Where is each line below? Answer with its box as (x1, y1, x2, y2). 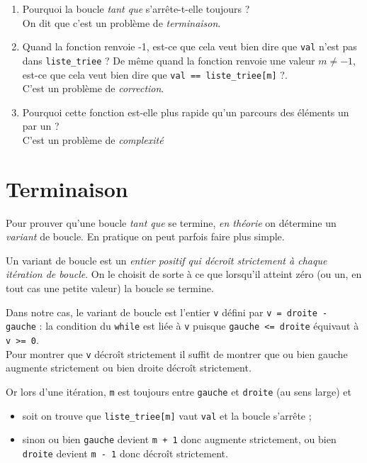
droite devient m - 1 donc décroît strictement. (22, 445, 228, 460)
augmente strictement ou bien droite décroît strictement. (6, 360, 252, 375)
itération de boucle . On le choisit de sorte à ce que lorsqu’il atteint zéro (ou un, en (6, 267, 362, 281)
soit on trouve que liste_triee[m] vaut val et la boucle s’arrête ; (22, 408, 312, 423)
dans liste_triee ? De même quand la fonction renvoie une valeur (22, 52, 315, 67)
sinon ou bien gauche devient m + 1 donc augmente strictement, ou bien (22, 432, 337, 447)
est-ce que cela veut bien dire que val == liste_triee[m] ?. (22, 67, 288, 82)
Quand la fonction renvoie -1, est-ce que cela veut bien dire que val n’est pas (22, 39, 357, 54)
